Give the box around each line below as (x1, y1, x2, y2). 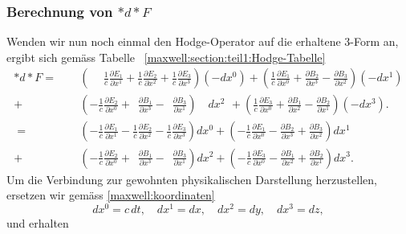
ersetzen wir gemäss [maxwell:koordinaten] (6, 187, 215, 203)
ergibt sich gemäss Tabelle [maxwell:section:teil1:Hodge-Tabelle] (6, 48, 326, 65)
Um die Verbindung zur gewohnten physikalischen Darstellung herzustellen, (6, 170, 377, 187)
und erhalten (6, 214, 69, 231)
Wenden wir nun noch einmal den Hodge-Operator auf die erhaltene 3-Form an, (6, 33, 399, 50)
